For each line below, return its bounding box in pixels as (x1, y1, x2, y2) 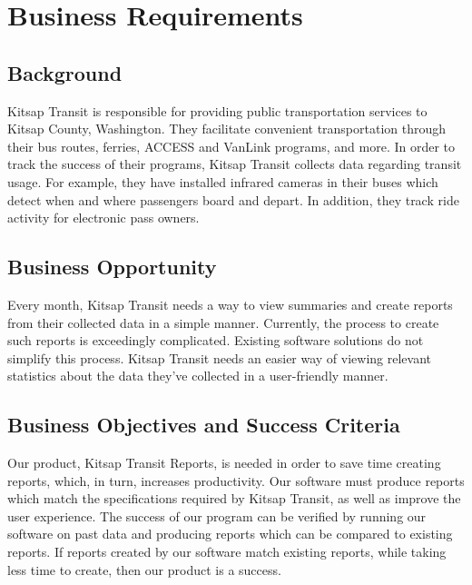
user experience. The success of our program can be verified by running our (7, 506, 427, 525)
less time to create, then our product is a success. (7, 560, 281, 579)
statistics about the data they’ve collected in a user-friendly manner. (7, 366, 388, 385)
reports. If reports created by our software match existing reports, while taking (7, 542, 447, 561)
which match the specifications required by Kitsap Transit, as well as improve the (7, 489, 461, 508)
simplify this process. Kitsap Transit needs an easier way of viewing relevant (7, 348, 432, 367)
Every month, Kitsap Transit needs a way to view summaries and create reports (7, 294, 453, 313)
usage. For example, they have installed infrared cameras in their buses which (7, 172, 438, 191)
